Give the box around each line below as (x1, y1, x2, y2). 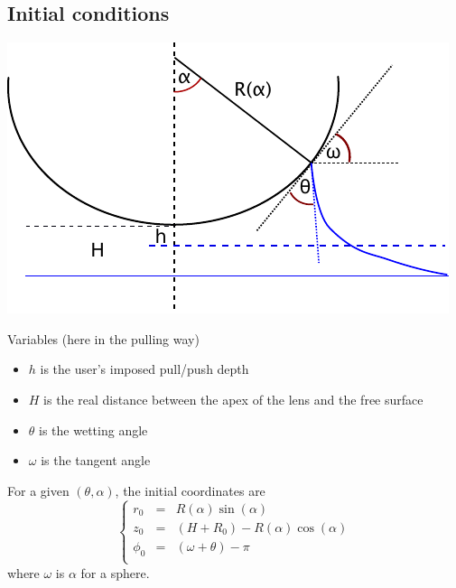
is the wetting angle (39, 420, 148, 439)
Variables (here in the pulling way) (7, 329, 200, 348)
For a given (7, 481, 70, 499)
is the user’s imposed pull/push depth (40, 359, 249, 378)
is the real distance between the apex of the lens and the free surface (43, 389, 423, 408)
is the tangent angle (41, 451, 151, 470)
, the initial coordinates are (115, 481, 265, 499)
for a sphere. (80, 563, 150, 582)
